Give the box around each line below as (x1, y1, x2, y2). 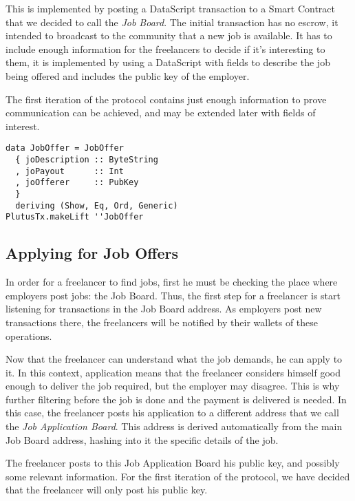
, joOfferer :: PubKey (15, 178, 139, 188)
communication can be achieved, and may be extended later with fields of (6, 105, 316, 120)
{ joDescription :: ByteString (15, 155, 158, 164)
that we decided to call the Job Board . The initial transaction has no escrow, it (6, 14, 338, 29)
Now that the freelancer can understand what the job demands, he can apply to (6, 352, 343, 366)
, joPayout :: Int (15, 166, 124, 176)
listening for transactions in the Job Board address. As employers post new (6, 301, 322, 316)
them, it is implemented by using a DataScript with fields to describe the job (6, 55, 330, 70)
